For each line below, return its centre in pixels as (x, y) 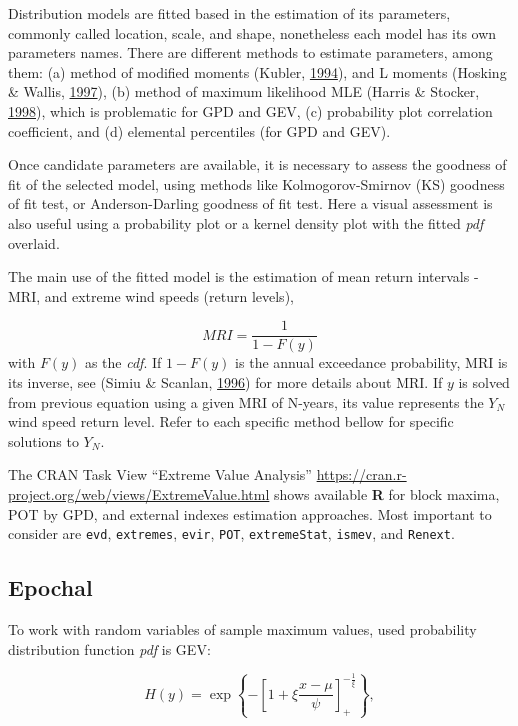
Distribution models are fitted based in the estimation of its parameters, (229, 13)
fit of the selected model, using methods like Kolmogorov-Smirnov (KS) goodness (256, 183)
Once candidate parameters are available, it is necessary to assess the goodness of (257, 164)
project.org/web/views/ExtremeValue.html (139, 493)
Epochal (50, 587)
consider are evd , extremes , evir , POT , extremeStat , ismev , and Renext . (231, 533)
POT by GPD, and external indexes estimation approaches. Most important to (250, 513)
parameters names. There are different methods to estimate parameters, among (250, 52)
